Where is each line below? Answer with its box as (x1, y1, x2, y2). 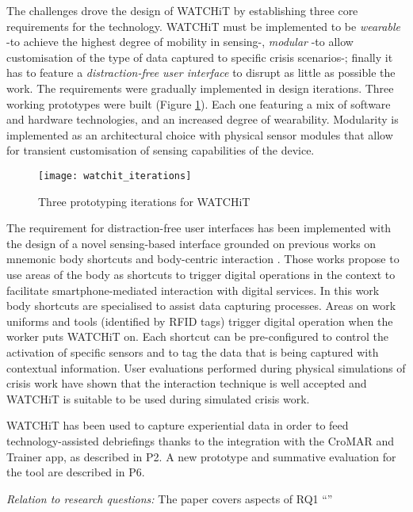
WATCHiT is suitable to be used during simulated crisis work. (6, 390, 310, 407)
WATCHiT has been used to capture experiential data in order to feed (6, 417, 349, 434)
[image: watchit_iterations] (38, 170, 192, 181)
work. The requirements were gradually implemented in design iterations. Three (6, 79, 394, 96)
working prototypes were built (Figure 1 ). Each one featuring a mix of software (6, 95, 391, 112)
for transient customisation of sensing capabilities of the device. (6, 142, 315, 159)
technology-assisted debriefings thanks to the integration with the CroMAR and (6, 432, 395, 449)
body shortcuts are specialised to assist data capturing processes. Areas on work (6, 297, 396, 314)
